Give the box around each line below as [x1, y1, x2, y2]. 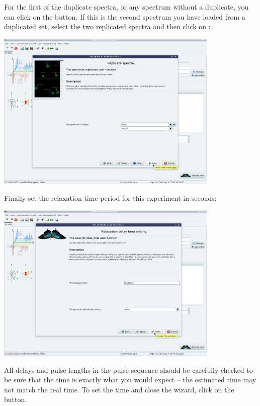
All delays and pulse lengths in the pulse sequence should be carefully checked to [4, 364, 253, 375]
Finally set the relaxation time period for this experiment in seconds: [4, 193, 217, 203]
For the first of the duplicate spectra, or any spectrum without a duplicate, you [4, 2, 249, 12]
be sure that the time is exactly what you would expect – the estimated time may [4, 374, 256, 385]
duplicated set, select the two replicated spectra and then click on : [4, 21, 211, 32]
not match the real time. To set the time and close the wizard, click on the [4, 384, 234, 394]
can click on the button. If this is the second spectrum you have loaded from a [4, 11, 245, 22]
